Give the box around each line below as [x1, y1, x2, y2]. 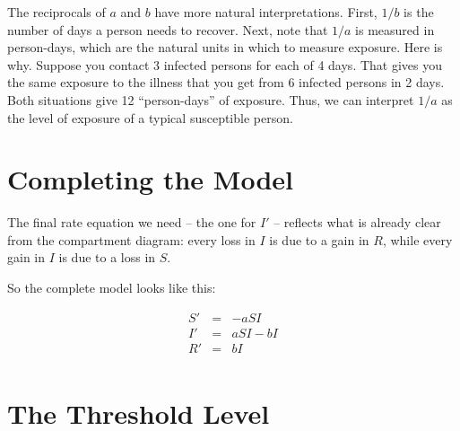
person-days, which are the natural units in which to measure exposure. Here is [7, 38, 443, 57]
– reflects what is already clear [273, 213, 441, 232]
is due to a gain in [269, 230, 369, 249]
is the [404, 3, 434, 21]
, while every [382, 230, 453, 249]
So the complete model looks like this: [7, 278, 216, 297]
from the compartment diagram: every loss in [7, 230, 256, 249]
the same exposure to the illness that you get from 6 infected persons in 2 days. [7, 73, 445, 92]
